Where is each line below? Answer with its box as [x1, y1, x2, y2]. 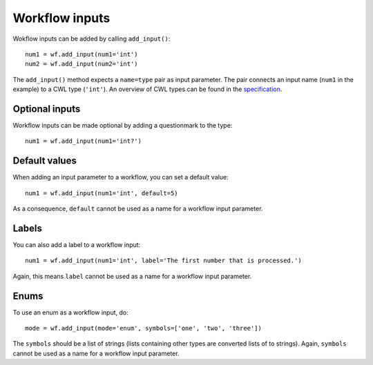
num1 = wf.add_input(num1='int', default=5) [25, 189, 179, 197]
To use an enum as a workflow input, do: [12, 308, 128, 317]
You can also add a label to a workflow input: [12, 241, 141, 248]
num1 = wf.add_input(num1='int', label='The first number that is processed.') [25, 257, 302, 265]
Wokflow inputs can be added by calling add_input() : [12, 34, 171, 43]
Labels [12, 222, 43, 234]
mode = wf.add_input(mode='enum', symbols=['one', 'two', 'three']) [25, 324, 262, 333]
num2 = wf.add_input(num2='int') [25, 60, 138, 68]
